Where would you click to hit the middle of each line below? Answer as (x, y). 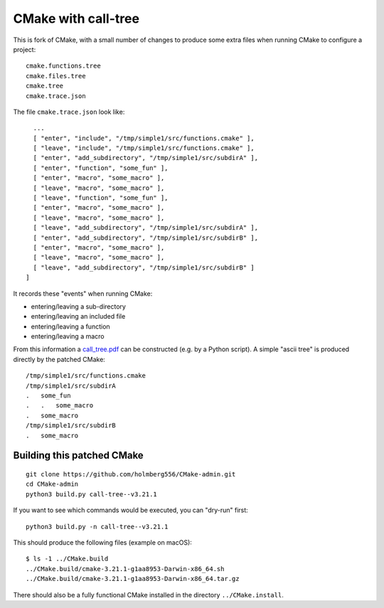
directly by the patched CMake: (59, 359)
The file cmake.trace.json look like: (69, 112)
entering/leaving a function (70, 326)
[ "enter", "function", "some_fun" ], (101, 168)
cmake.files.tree (56, 76)
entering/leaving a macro (68, 336)
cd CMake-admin (52, 484)
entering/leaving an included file (78, 316)
